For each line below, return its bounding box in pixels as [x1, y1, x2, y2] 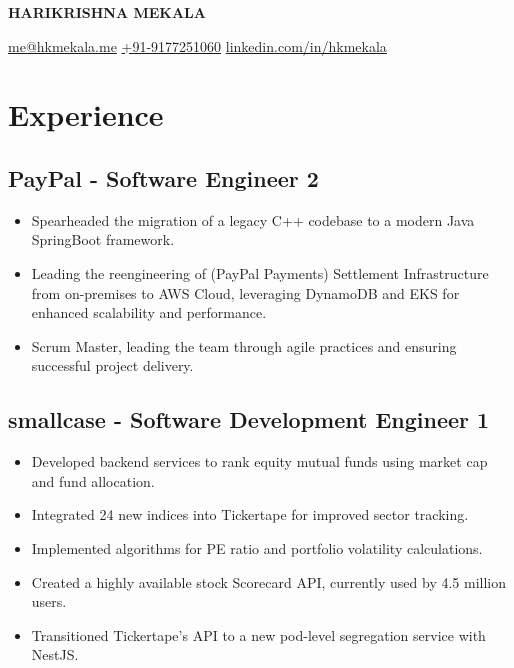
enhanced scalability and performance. [31, 302, 267, 323]
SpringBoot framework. [31, 229, 175, 250]
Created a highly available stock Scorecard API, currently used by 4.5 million [31, 571, 507, 592]
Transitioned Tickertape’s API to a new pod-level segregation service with [31, 624, 486, 645]
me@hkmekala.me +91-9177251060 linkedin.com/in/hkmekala [8, 35, 387, 56]
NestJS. [31, 644, 79, 665]
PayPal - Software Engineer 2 [8, 162, 319, 193]
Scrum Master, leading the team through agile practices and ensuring [31, 335, 457, 356]
